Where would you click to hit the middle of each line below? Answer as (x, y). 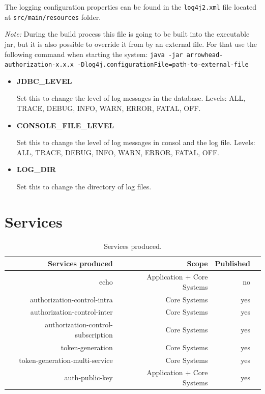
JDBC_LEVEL (44, 81)
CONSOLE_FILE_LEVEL (65, 125)
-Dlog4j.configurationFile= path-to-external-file (163, 65)
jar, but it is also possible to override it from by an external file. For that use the (131, 44)
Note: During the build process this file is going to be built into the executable (127, 34)
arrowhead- (205, 55)
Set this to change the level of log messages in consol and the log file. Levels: (136, 142)
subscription (94, 334)
